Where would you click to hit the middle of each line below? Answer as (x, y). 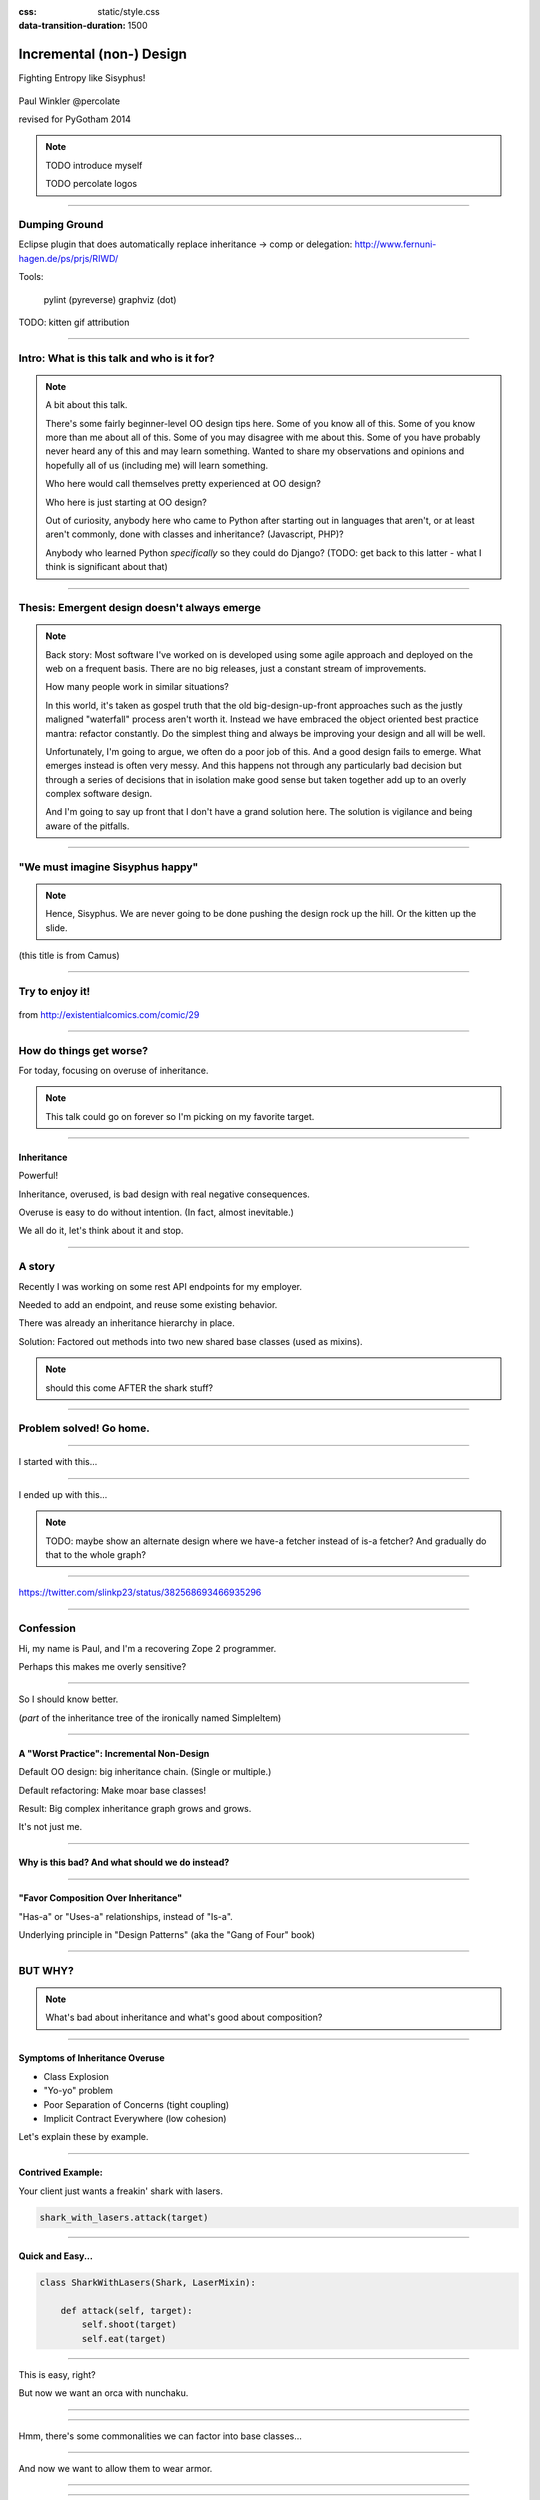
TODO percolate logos (91, 184)
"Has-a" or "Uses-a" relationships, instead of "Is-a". (126, 1916)
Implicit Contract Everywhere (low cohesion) (135, 2118)
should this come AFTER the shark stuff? (129, 1387)
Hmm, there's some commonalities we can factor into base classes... (160, 2436)
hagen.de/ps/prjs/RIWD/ (68, 258)
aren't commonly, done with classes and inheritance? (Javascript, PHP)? (194, 534)
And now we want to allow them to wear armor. (115, 2469)
